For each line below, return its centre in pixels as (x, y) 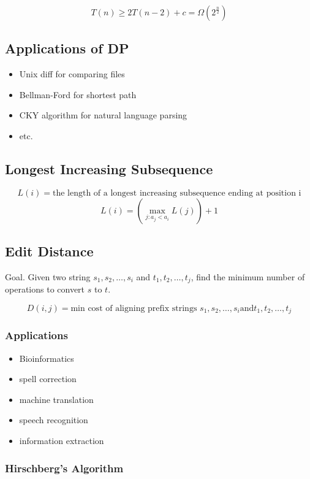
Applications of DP (67, 48)
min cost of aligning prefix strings (134, 309)
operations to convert (45, 289)
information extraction (62, 441)
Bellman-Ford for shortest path (78, 94)
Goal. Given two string (48, 276)
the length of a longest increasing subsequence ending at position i (177, 193)
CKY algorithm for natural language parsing (103, 115)
